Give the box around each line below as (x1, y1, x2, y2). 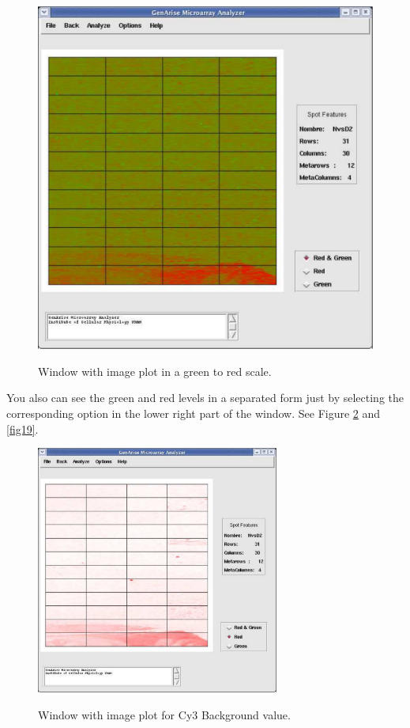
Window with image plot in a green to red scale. (38, 362, 272, 379)
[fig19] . (6, 420, 39, 437)
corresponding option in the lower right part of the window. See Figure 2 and (6, 405, 381, 422)
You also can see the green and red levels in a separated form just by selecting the (6, 389, 404, 406)
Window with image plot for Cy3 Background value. (38, 706, 291, 722)
